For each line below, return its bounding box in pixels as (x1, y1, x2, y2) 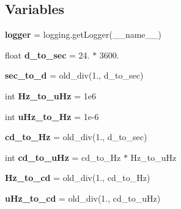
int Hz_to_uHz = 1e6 (5, 89, 96, 102)
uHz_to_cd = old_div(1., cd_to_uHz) (5, 191, 161, 204)
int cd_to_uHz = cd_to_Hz (5, 151, 121, 163)
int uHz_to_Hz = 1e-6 (5, 110, 99, 122)
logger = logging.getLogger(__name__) (5, 28, 161, 41)
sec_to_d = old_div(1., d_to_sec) (5, 69, 144, 82)
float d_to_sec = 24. (5, 48, 90, 61)
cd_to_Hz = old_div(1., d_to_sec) (5, 130, 147, 143)
